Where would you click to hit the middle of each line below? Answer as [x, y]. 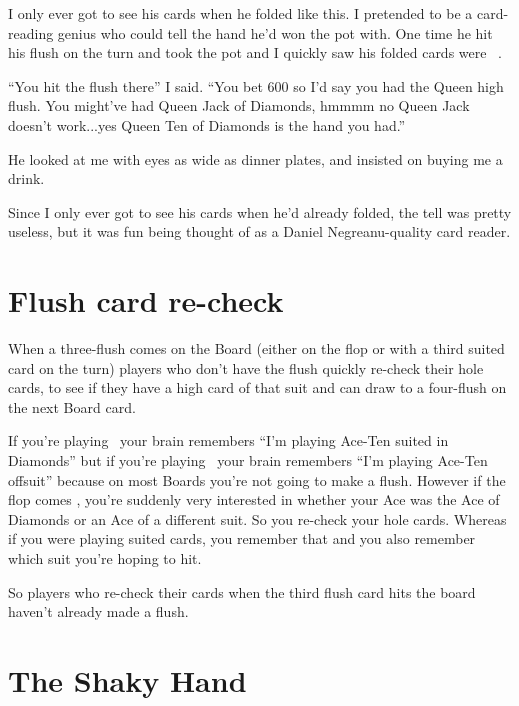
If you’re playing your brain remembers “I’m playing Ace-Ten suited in [228, 440]
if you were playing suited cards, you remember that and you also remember [242, 538]
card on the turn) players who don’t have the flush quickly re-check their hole [246, 367]
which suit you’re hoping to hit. [105, 558]
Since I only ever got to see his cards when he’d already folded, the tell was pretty [260, 211]
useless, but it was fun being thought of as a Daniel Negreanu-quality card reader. [259, 231]
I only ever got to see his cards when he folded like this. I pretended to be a [240, 13]
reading [31, 32]
